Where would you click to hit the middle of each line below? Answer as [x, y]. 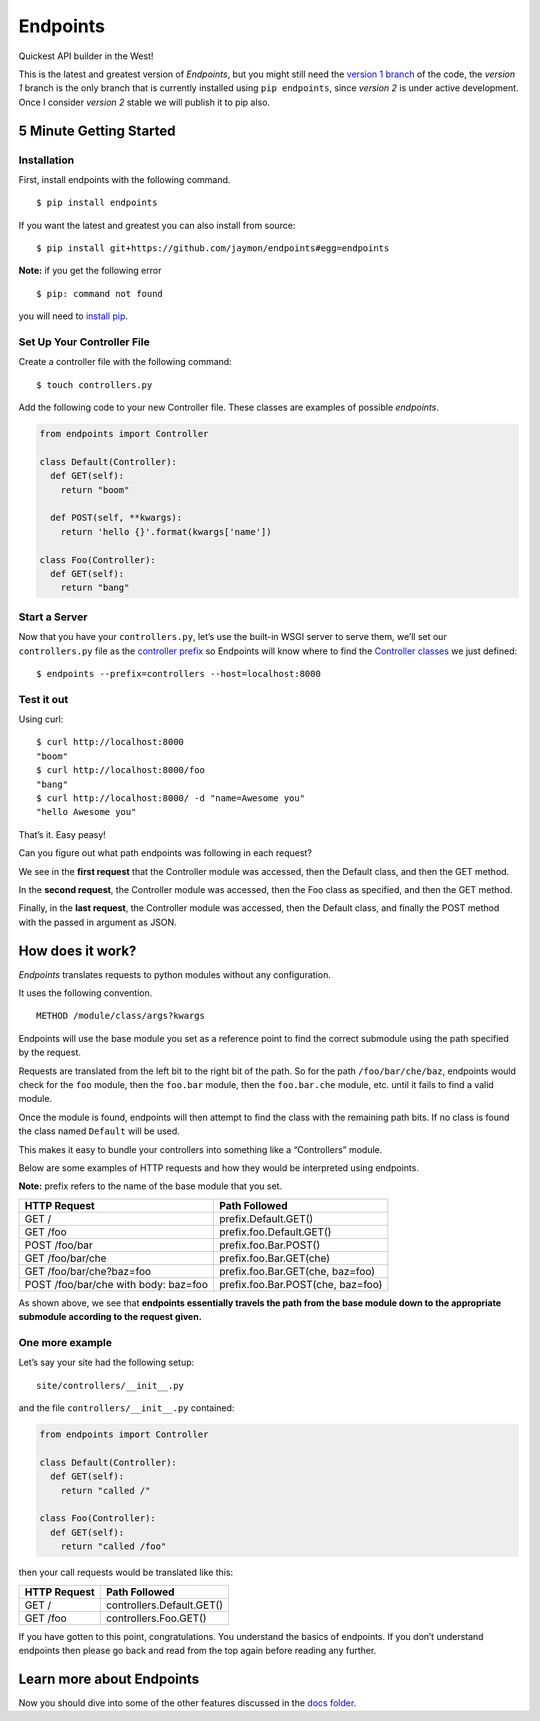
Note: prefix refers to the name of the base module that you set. [150, 1186]
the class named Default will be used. [99, 1131]
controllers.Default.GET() [164, 1605]
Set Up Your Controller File [84, 342]
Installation [46, 160]
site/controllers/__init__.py [110, 1385]
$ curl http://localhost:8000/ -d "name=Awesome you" [170, 798]
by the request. [50, 1052]
